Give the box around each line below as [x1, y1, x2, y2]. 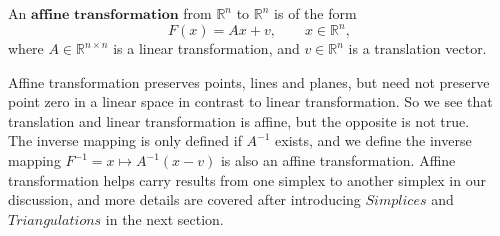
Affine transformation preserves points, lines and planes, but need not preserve [8, 71, 490, 92]
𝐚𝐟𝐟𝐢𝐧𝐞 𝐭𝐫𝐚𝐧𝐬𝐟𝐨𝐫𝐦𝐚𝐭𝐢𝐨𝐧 [30, 8, 179, 22]
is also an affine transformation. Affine [220, 150, 456, 171]
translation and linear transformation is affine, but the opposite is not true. [8, 110, 470, 131]
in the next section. [105, 208, 224, 229]
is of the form [274, 3, 357, 23]
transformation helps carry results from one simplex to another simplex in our [8, 169, 486, 190]
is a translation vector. [348, 38, 487, 59]
